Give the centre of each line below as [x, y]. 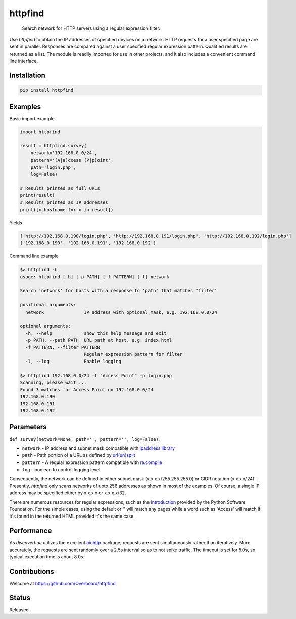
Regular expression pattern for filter [133, 354]
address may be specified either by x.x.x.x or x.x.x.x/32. [68, 493]
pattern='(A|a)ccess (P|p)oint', [72, 160]
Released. [20, 610]
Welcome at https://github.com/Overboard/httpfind [62, 584]
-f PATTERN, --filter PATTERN [63, 347]
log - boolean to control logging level [61, 470]
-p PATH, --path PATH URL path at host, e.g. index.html [99, 340]
